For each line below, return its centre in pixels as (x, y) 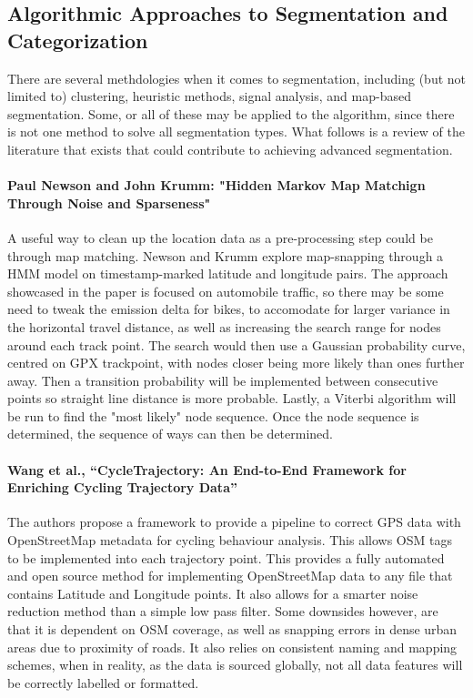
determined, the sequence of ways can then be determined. (170, 434)
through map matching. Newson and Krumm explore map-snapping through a (226, 255)
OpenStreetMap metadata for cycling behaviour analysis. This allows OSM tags (230, 540)
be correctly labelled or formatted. (103, 682)
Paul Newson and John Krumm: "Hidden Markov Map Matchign (216, 185)
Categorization (78, 40)
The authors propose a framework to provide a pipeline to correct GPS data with (234, 522)
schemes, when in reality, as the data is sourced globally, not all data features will (235, 665)
